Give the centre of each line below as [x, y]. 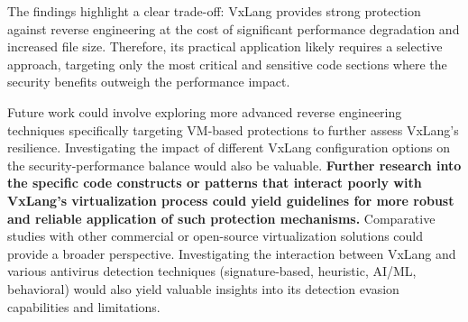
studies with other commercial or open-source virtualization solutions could [216, 236]
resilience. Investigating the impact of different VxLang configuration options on [229, 147]
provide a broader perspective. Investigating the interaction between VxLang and [232, 253]
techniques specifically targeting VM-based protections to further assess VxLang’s [233, 129]
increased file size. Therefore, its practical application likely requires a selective [225, 46]
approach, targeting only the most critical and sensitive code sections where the [227, 64]
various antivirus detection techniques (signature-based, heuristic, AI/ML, [212, 271]
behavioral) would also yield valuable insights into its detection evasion [203, 288]
